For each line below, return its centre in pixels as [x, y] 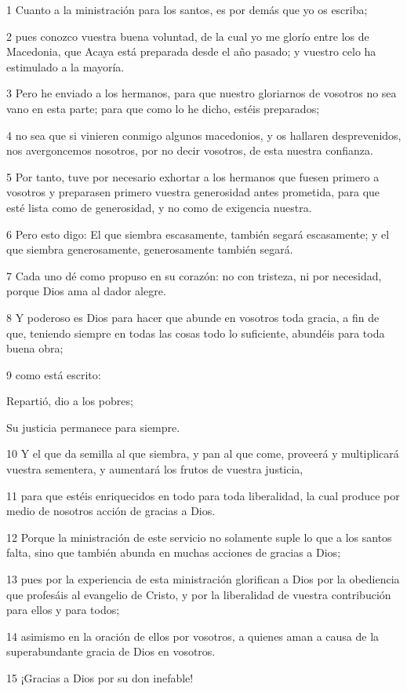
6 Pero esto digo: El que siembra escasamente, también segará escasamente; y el [198, 234]
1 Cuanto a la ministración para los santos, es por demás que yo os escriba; [187, 9]
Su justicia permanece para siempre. [93, 427]
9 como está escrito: [54, 374]
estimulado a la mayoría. [65, 66]
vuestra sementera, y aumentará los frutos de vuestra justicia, [155, 469]
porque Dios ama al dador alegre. [86, 291]
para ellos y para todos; [63, 610]
